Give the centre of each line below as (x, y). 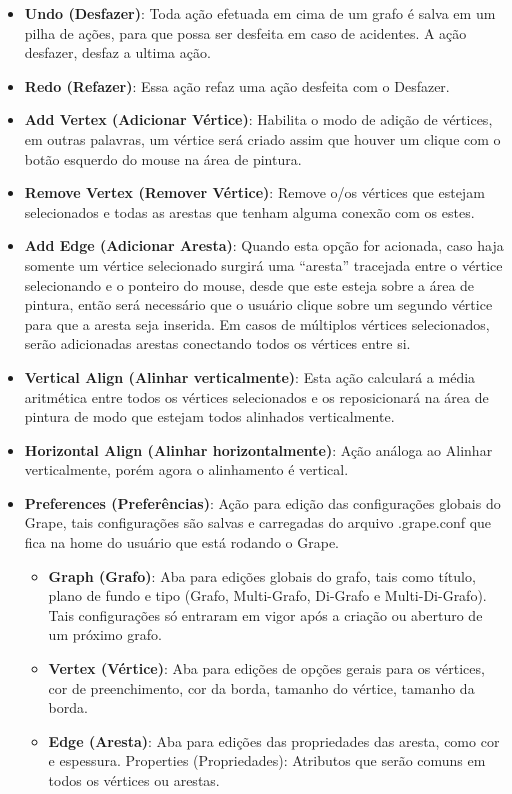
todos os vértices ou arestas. (134, 780)
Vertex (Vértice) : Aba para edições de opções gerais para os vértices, (266, 668)
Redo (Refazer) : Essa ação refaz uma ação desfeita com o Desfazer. (237, 85)
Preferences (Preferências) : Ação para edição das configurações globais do (262, 502)
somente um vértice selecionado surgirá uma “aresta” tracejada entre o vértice (263, 264)
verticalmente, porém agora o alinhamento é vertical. (186, 469)
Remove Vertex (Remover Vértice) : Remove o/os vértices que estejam (254, 192)
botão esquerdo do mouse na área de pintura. (163, 158)
